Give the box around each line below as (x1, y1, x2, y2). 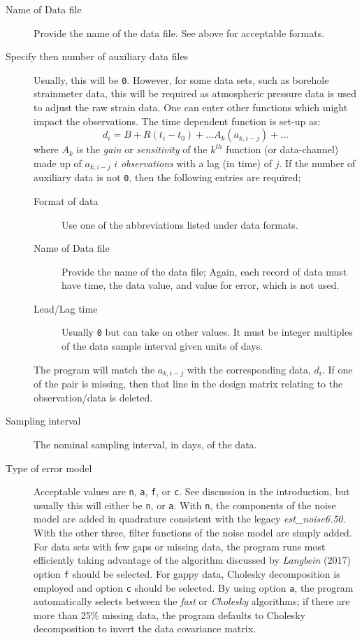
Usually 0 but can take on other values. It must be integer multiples (61, 325, 353, 339)
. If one (321, 362, 353, 376)
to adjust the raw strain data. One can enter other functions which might (34, 100, 348, 115)
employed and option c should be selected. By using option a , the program (34, 580, 354, 595)
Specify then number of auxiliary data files (6, 49, 189, 64)
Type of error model (6, 460, 92, 475)
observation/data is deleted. (34, 390, 153, 404)
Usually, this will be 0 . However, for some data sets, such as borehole (34, 72, 329, 87)
